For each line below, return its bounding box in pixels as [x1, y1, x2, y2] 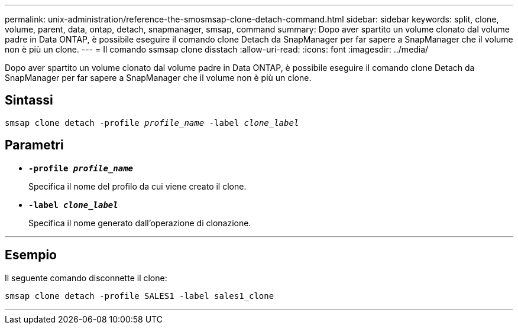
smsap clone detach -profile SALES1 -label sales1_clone [5, 291, 274, 301]
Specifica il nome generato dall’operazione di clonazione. [28, 217, 251, 228]
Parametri [5, 138, 64, 153]
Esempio [5, 247, 57, 263]
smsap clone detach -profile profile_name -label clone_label [5, 118, 299, 128]
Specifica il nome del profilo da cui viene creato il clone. [28, 181, 247, 191]
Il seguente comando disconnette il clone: [5, 272, 167, 283]
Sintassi [5, 93, 53, 108]
